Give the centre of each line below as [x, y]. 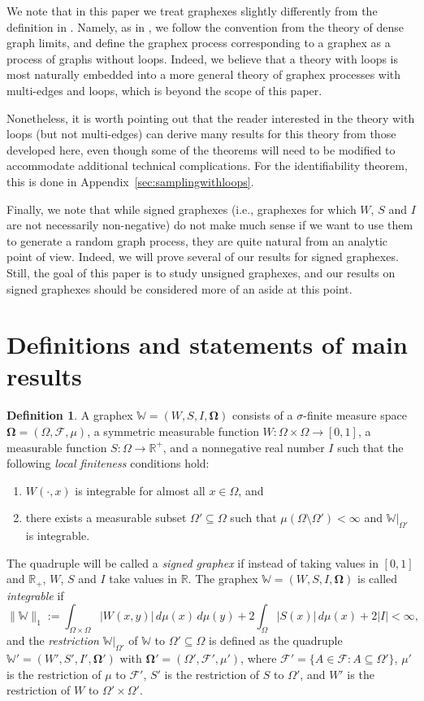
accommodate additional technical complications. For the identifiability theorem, [207, 165]
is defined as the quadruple [275, 640]
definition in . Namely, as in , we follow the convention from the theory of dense [206, 26]
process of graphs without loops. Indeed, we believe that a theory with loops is [203, 58]
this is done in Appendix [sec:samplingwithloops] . [130, 181]
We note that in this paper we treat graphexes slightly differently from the [192, 11]
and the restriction [53, 640]
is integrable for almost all [140, 490]
